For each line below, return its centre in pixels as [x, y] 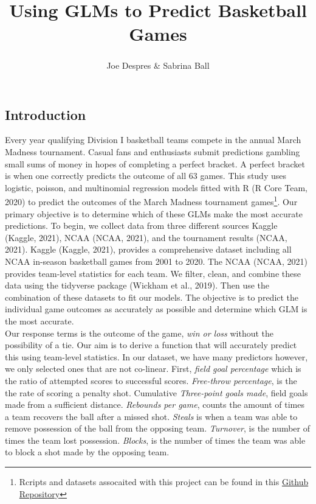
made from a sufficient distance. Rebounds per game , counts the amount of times [155, 404]
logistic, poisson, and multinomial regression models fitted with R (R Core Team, [156, 187]
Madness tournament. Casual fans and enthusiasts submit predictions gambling [153, 151]
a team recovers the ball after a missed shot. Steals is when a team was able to [151, 416]
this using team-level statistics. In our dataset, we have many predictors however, [156, 356]
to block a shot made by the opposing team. [87, 452]
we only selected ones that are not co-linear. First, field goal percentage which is [153, 369]
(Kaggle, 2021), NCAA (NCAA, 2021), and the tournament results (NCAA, [146, 237]
